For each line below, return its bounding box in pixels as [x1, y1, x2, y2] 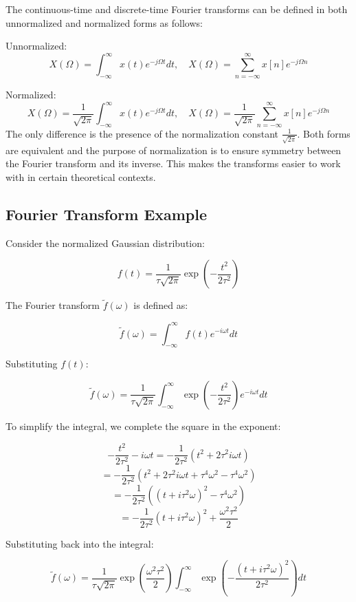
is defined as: [133, 298, 188, 312]
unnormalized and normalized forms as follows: [5, 15, 203, 30]
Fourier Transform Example [5, 203, 208, 224]
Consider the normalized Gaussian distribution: [5, 235, 205, 250]
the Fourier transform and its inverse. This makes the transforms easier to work [5, 156, 341, 171]
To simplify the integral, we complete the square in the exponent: [5, 418, 281, 433]
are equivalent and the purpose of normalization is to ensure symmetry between [5, 142, 342, 157]
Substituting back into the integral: [5, 536, 154, 550]
